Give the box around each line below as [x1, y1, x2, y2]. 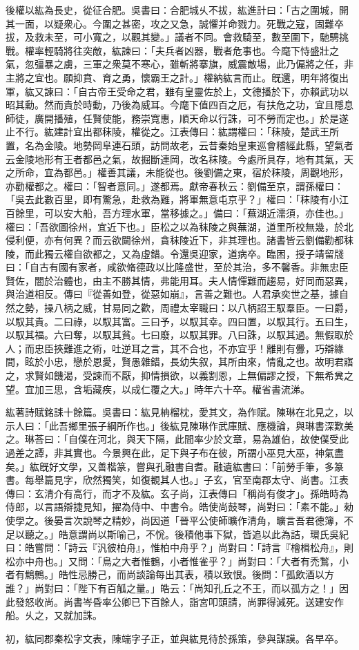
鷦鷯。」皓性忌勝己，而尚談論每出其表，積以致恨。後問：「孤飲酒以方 [24, 567, 334, 582]
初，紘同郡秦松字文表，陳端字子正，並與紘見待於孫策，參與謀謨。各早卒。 [6, 631, 344, 645]
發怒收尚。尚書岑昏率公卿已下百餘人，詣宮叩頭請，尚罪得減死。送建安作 [14, 594, 344, 609]
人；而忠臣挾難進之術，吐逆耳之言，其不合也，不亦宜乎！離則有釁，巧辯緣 [6, 341, 344, 355]
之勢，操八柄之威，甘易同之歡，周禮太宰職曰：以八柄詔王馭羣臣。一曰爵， [14, 300, 353, 315]
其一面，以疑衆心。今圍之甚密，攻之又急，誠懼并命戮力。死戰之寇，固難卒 [6, 16, 344, 30]
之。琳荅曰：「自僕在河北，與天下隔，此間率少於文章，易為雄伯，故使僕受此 [6, 432, 349, 446]
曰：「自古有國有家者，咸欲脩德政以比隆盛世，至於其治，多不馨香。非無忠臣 [6, 260, 349, 274]
